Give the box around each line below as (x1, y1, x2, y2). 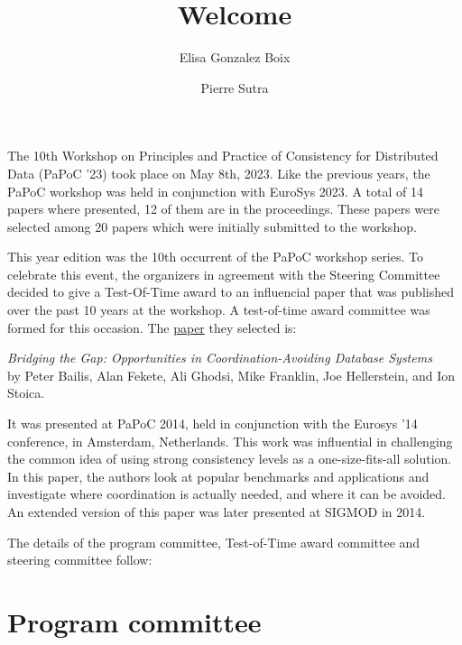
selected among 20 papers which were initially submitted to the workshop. (7, 217, 417, 235)
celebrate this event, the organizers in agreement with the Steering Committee (7, 264, 440, 283)
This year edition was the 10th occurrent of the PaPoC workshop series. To (7, 247, 423, 266)
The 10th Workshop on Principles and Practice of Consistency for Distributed (7, 146, 439, 165)
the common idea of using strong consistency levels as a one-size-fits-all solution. (7, 449, 452, 468)
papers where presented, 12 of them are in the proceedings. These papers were (7, 199, 439, 218)
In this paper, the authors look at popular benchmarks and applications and (7, 466, 430, 485)
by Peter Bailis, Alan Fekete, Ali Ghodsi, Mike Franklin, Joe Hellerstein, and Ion (7, 365, 456, 384)
